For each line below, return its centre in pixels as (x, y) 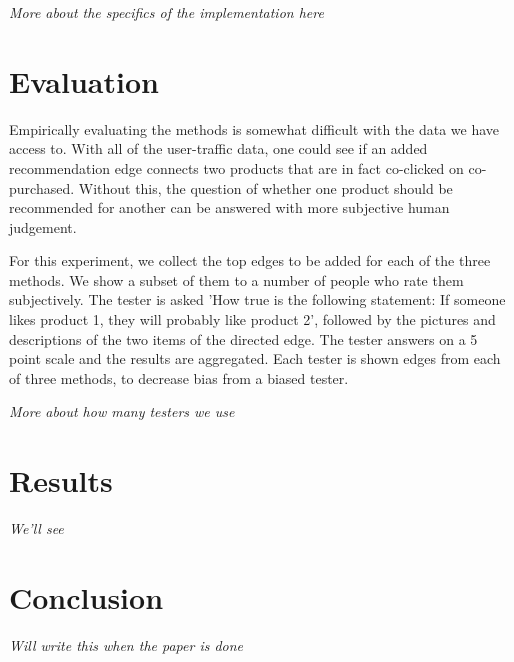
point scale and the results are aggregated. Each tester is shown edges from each (255, 358)
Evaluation (84, 80)
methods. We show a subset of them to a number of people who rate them (236, 279)
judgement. (43, 226)
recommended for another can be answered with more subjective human (229, 207)
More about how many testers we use (122, 411)
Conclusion (86, 596)
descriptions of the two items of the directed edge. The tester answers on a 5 (243, 338)
